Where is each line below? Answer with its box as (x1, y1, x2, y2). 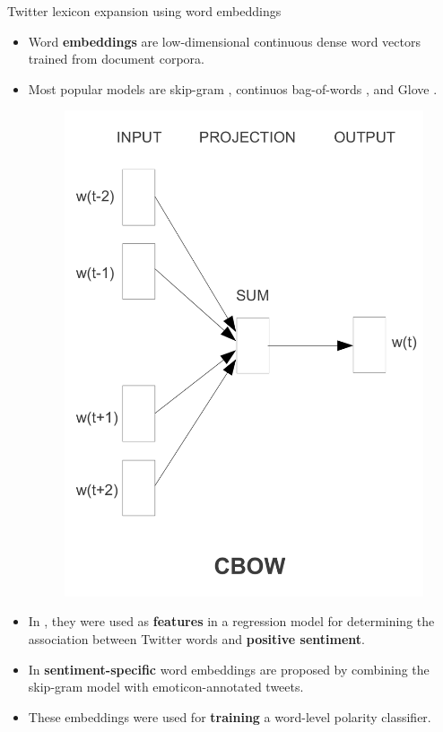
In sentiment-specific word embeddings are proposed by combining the (28, 659, 430, 678)
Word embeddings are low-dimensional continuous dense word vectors (28, 31, 421, 50)
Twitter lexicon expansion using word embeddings (7, 2, 282, 20)
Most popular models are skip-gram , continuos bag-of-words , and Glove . (28, 79, 438, 98)
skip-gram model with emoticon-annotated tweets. (28, 677, 304, 696)
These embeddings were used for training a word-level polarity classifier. (28, 707, 431, 726)
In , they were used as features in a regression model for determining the (28, 612, 435, 631)
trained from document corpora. (28, 49, 204, 68)
